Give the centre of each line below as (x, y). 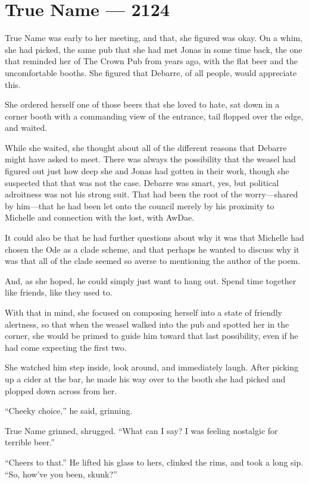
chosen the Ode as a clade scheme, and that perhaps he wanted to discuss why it (152, 249)
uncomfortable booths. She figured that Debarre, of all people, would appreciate (151, 72)
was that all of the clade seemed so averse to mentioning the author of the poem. (153, 261)
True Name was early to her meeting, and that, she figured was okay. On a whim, (154, 38)
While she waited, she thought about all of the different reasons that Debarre (146, 147)
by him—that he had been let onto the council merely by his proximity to (140, 205)
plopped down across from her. (61, 390)
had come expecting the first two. (66, 347)
